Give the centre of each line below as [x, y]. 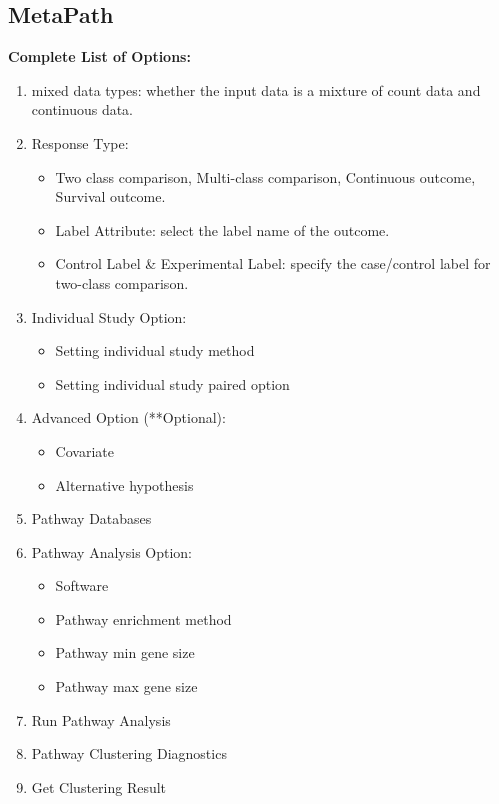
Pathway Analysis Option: [111, 551]
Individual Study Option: [109, 316]
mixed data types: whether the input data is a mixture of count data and [256, 89]
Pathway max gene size [126, 686]
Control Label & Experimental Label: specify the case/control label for [273, 263]
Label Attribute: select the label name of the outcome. [222, 229]
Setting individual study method [155, 350]
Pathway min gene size [125, 652]
